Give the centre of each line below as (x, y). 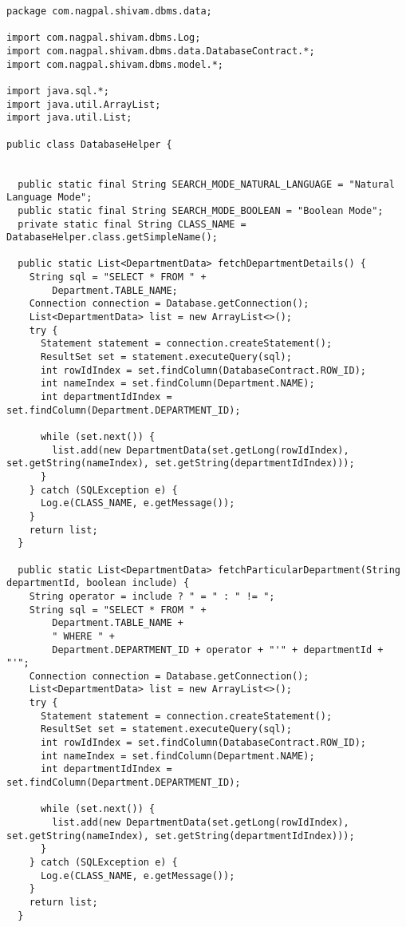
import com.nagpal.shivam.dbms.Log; (104, 38)
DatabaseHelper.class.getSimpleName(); (112, 238)
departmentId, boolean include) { (98, 583)
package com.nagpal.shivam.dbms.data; (109, 11)
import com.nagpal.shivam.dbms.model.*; (115, 64)
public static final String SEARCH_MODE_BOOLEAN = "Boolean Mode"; (201, 210)
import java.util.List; (69, 118)
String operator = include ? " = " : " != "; (152, 596)
